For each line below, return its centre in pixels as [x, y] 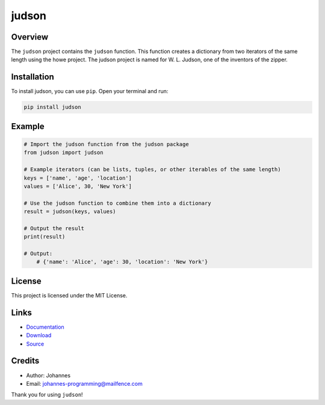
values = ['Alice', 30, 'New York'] [78, 186]
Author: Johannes [48, 375]
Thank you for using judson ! [47, 395]
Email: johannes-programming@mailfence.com [84, 383]
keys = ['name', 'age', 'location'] [78, 178]
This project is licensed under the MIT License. [69, 295]
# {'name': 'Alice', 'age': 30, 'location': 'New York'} [122, 262]
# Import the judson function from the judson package [106, 144]
